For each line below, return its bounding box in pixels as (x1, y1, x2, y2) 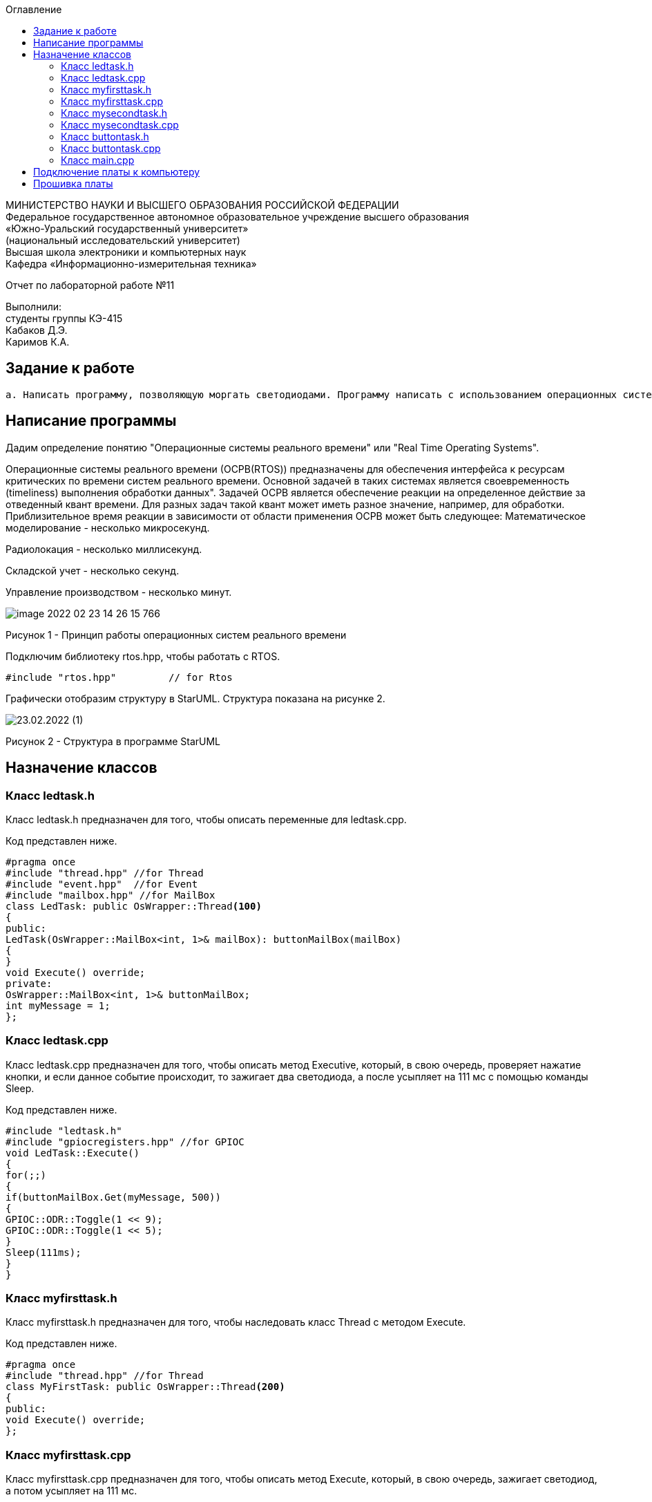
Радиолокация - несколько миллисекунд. (6, 543, 202, 555)
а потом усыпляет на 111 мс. (6, 1485, 137, 1497)
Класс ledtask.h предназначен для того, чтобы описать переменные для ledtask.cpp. (6, 813, 407, 825)
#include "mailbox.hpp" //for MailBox (6, 889, 215, 901)
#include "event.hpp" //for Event (6, 878, 198, 890)
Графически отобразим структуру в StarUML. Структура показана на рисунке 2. (6, 692, 385, 704)
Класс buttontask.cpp (61, 142, 161, 154)
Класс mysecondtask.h (61, 107, 168, 119)
